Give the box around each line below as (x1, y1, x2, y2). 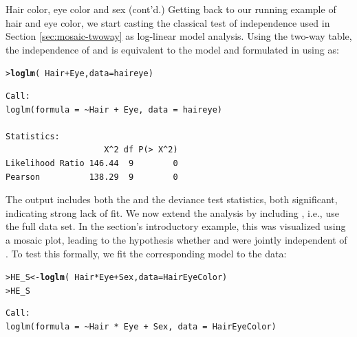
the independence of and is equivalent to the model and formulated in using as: (6, 42, 339, 56)
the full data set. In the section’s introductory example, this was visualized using (6, 219, 346, 233)
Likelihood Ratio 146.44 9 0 (6, 159, 178, 168)
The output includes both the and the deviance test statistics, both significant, (6, 192, 338, 207)
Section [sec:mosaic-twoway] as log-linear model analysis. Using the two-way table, (6, 29, 352, 43)
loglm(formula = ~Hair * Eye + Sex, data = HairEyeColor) (6, 322, 277, 332)
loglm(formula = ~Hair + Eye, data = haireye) (6, 104, 222, 115)
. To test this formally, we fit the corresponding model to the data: (6, 246, 287, 260)
